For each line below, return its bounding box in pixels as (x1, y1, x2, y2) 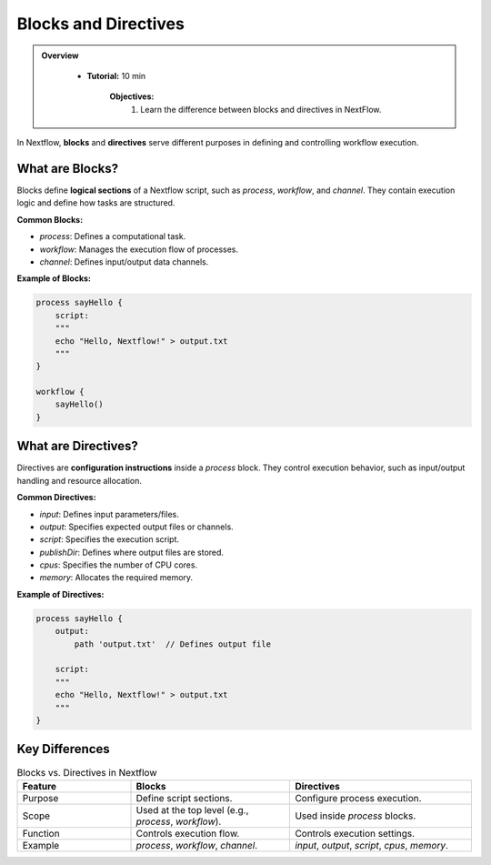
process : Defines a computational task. (39, 231, 186, 242)
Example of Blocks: (16, 273, 91, 284)
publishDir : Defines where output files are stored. (39, 547, 225, 558)
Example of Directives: (16, 588, 105, 599)
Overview (41, 50, 79, 61)
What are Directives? (16, 438, 138, 454)
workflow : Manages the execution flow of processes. (39, 244, 238, 255)
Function (22, 827, 60, 840)
